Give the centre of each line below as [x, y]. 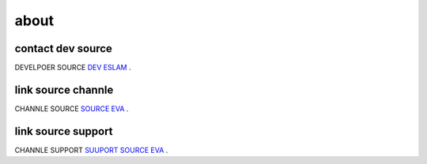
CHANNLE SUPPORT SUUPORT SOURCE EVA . [91, 150]
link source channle [64, 89]
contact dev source [63, 48]
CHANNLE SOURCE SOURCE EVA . [72, 108]
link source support [64, 131]
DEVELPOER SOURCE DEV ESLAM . [73, 68]
